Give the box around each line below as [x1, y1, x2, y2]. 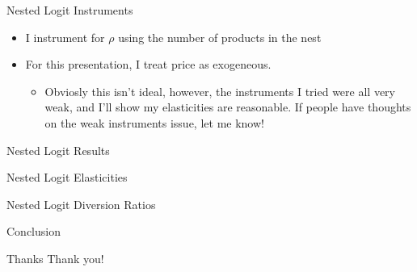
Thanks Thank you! [6, 249, 104, 266]
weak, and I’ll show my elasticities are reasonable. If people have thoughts [44, 98, 411, 115]
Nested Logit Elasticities [6, 169, 128, 186]
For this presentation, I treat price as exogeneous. [25, 56, 272, 73]
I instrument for [25, 28, 105, 45]
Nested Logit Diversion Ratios [6, 195, 156, 212]
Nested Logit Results [6, 141, 110, 158]
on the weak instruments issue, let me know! [44, 114, 264, 131]
